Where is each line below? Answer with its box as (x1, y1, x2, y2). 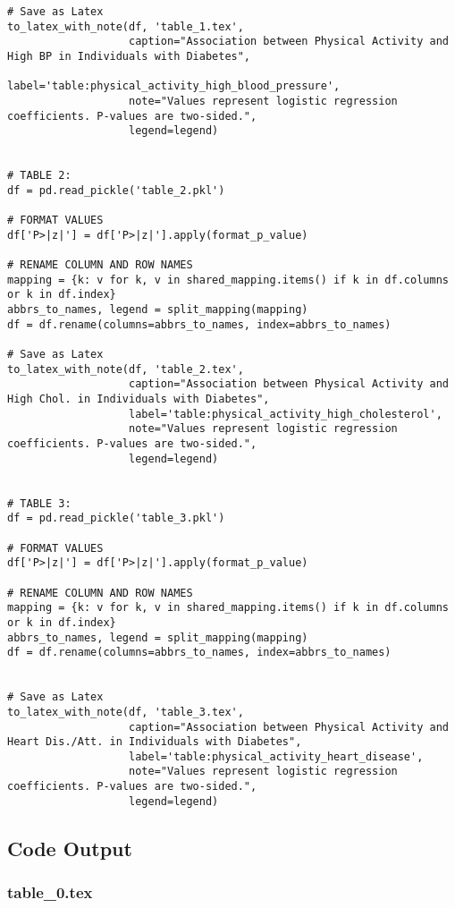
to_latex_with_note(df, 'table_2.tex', (7, 362, 244, 376)
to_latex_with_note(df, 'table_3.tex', (7, 705, 244, 718)
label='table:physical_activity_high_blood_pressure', (7, 80, 341, 93)
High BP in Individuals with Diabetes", (7, 49, 251, 63)
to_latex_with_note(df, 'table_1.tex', (7, 20, 244, 33)
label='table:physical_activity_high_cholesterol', (129, 407, 442, 420)
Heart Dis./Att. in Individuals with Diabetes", (7, 735, 302, 749)
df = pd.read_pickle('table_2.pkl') (7, 183, 225, 197)
